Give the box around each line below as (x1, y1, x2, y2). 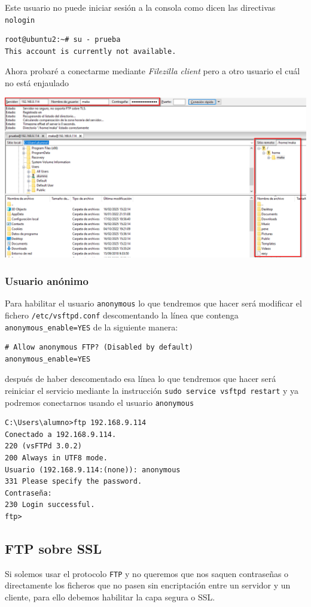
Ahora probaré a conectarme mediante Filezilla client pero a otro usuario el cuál (5, 65, 300, 77)
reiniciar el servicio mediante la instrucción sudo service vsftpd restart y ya (5, 384, 299, 396)
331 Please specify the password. (5, 477, 142, 486)
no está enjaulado (5, 77, 69, 89)
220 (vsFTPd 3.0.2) (5, 442, 82, 451)
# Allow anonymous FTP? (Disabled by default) (5, 343, 193, 352)
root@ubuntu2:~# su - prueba (5, 35, 121, 44)
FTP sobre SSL (5, 539, 102, 557)
